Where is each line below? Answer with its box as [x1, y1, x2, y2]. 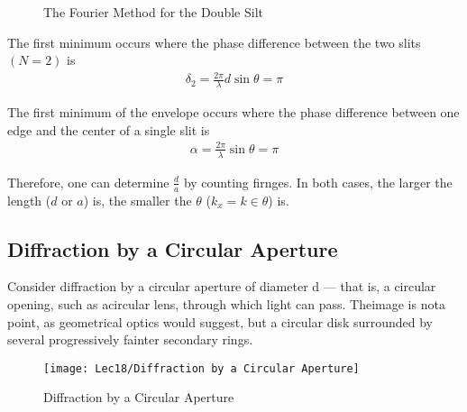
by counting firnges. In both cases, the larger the [183, 172, 453, 191]
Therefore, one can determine [7, 172, 169, 191]
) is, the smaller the [83, 190, 192, 209]
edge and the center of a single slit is [7, 120, 210, 139]
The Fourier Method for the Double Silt [43, 3, 263, 21]
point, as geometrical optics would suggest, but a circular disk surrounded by [7, 312, 434, 331]
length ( [7, 190, 51, 209]
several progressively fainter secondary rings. [7, 330, 253, 349]
